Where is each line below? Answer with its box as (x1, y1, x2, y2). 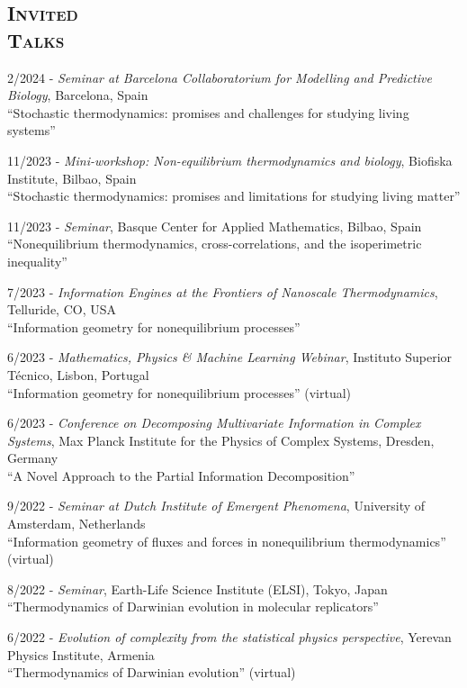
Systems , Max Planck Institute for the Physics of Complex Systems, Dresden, (7, 430, 435, 449)
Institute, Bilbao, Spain (7, 168, 137, 187)
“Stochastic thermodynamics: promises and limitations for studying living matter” (7, 186, 461, 205)
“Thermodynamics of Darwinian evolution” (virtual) (7, 663, 296, 682)
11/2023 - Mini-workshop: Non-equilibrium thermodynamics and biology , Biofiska (7, 150, 453, 169)
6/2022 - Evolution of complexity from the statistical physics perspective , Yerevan (7, 628, 452, 647)
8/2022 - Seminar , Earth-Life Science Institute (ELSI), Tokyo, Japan (7, 579, 388, 598)
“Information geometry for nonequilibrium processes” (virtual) (7, 383, 352, 402)
